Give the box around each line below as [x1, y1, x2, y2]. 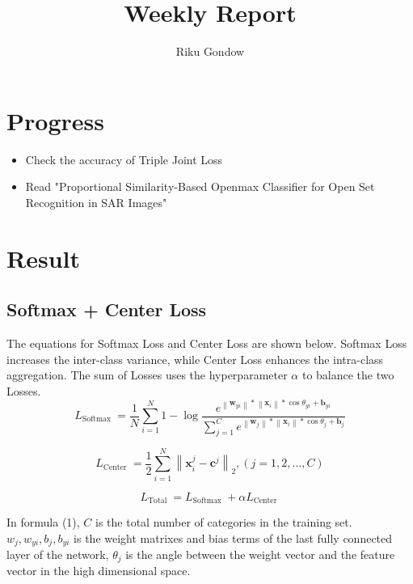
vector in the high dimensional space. [6, 562, 191, 579]
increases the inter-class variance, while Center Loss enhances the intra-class [6, 350, 384, 367]
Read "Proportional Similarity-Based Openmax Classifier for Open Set [25, 178, 375, 195]
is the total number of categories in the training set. [95, 513, 352, 530]
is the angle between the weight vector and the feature [125, 546, 395, 562]
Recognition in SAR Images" [25, 193, 167, 210]
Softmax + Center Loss [6, 297, 207, 322]
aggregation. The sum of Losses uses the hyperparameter [6, 366, 288, 383]
